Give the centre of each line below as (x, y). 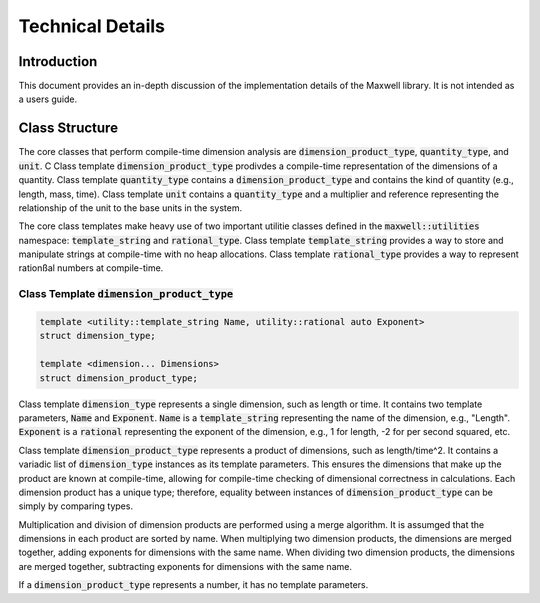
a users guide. (48, 99)
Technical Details (91, 26)
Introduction (58, 61)
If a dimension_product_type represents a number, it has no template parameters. (193, 585)
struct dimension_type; (98, 336)
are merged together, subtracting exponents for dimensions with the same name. (185, 566)
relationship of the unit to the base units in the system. (130, 207)
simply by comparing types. (76, 506)
